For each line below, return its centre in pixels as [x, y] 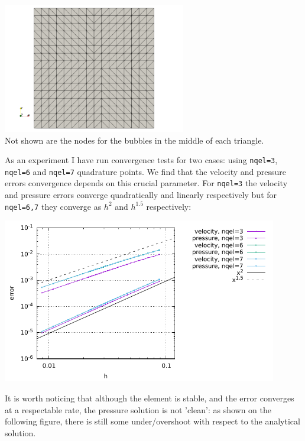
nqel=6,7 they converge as [53, 206]
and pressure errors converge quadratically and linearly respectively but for [141, 195]
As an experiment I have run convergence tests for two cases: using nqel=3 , [141, 160]
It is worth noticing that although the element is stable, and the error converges [150, 398]
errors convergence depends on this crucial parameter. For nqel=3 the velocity [146, 183]
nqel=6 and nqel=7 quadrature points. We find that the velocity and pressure [146, 171]
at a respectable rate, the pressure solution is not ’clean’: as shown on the [138, 409]
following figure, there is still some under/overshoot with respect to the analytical [152, 421]
